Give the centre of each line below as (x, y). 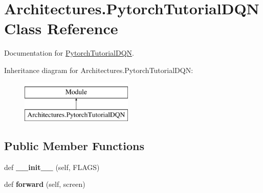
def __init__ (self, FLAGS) (52, 167)
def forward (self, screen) (45, 184)
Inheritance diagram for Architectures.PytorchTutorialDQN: (99, 70)
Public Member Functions (74, 146)
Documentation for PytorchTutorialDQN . (69, 53)
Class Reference (61, 28)
